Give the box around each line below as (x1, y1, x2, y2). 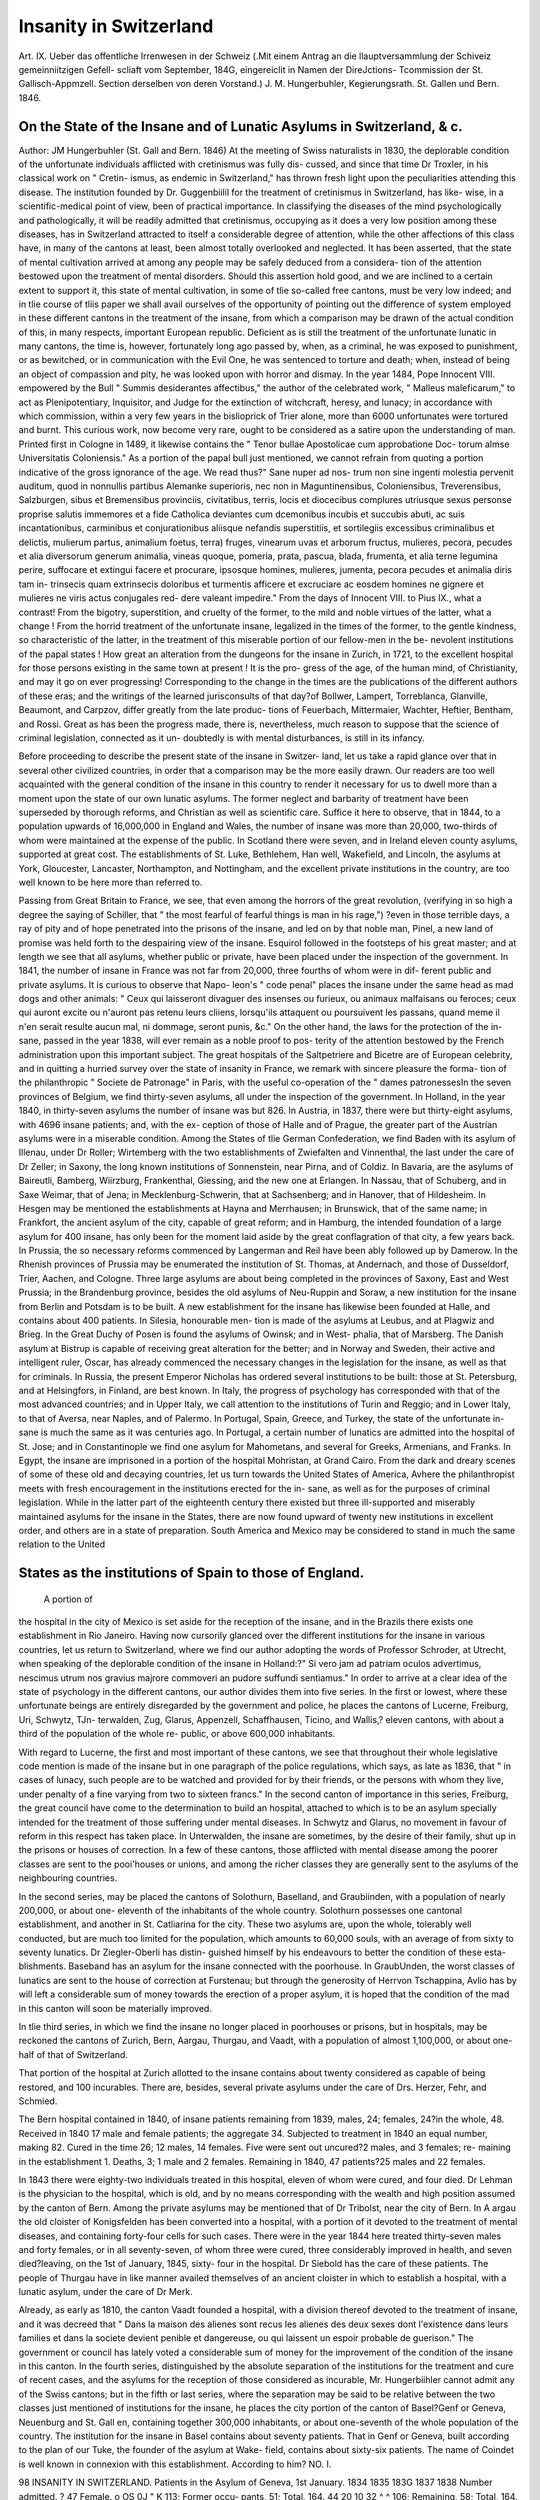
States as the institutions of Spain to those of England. (18, 1565, 365, 1582)
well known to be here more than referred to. (18, 876, 203, 888)
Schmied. (18, 2095, 58, 2107)
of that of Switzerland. (36, 2048, 129, 2060)
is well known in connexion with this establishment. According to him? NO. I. (18, 2458, 332, 2470)
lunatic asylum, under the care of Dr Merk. (18, 2286, 194, 2298)
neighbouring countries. (18, 1872, 118, 1884)
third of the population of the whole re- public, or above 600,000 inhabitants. (18, 1728, 336, 1740)
